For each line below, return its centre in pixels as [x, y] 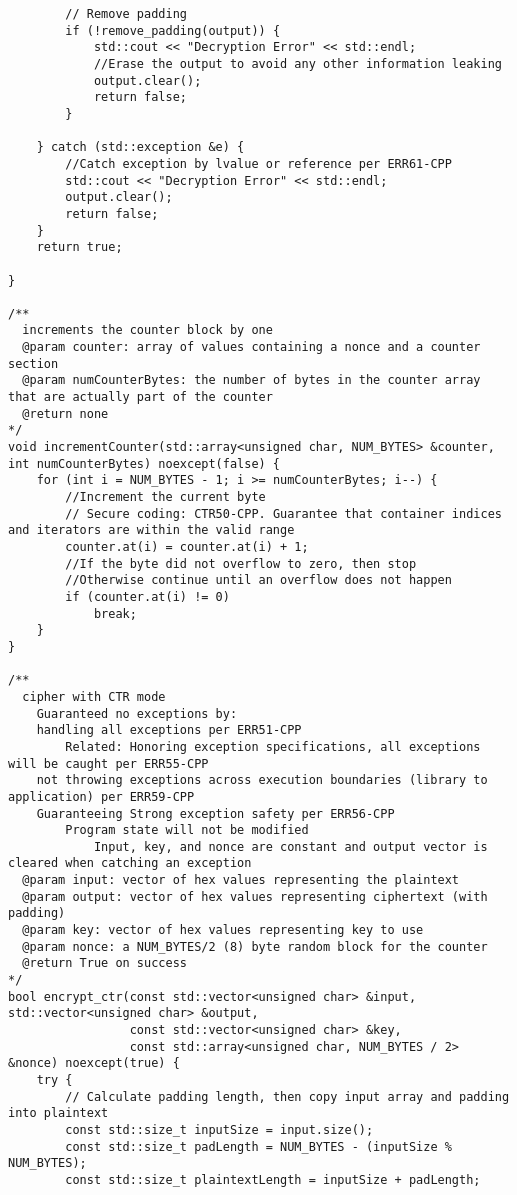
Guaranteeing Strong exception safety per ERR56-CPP [215, 813]
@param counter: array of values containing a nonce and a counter [251, 347]
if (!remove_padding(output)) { [173, 30]
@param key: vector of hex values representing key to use [223, 930]
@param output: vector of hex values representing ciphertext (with [255, 896]
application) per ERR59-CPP [101, 796]
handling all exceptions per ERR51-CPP [169, 730]
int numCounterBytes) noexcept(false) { [144, 463]
